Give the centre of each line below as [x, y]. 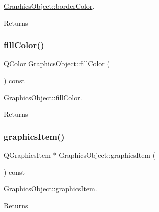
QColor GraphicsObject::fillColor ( [57, 64]
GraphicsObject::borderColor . [49, 6]
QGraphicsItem [27, 155]
